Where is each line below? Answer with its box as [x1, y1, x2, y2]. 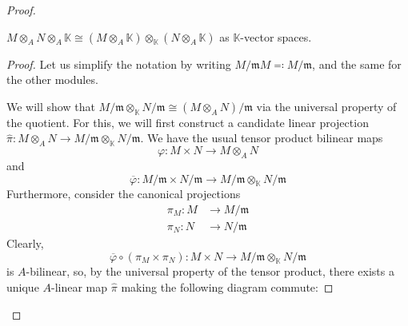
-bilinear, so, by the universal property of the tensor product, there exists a [26, 263, 394, 280]
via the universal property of [256, 97, 397, 114]
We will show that [6, 97, 95, 114]
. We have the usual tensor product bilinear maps [140, 129, 383, 146]
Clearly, [6, 235, 44, 252]
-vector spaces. [240, 28, 312, 45]
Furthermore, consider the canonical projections [6, 185, 241, 202]
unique [6, 279, 39, 295]
